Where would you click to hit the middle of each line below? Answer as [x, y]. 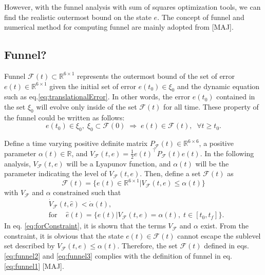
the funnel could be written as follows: [64, 117]
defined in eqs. [226, 246]
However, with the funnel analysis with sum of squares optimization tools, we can [132, 7]
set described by [30, 246]
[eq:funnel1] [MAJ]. [34, 266]
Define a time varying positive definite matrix [76, 143]
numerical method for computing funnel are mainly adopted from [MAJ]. [119, 27]
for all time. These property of [211, 106]
